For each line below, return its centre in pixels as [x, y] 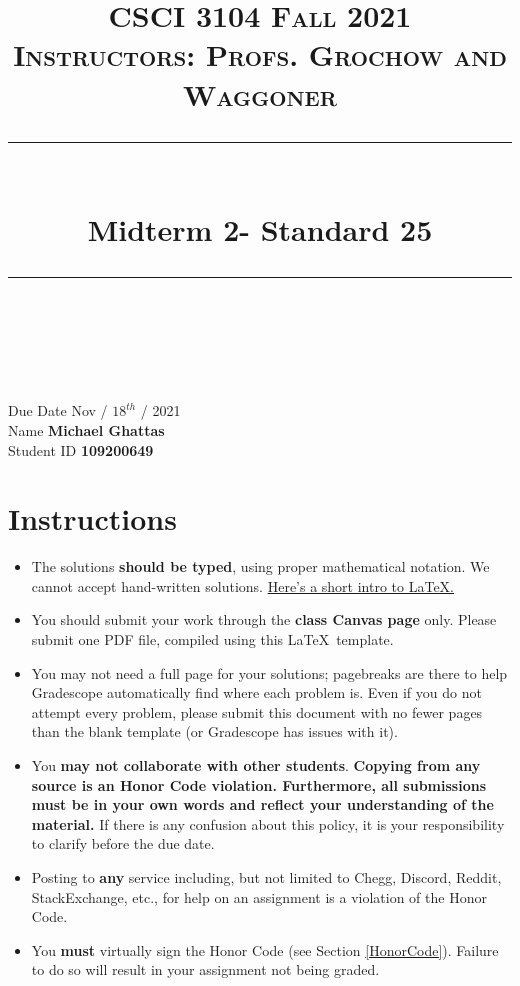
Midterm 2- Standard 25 [260, 228]
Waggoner [260, 93]
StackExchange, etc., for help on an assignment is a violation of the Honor [259, 896]
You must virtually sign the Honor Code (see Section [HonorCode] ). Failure [265, 949]
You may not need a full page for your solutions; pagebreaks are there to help [269, 672]
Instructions [92, 518]
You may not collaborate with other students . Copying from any [256, 764]
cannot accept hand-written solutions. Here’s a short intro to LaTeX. [243, 585]
